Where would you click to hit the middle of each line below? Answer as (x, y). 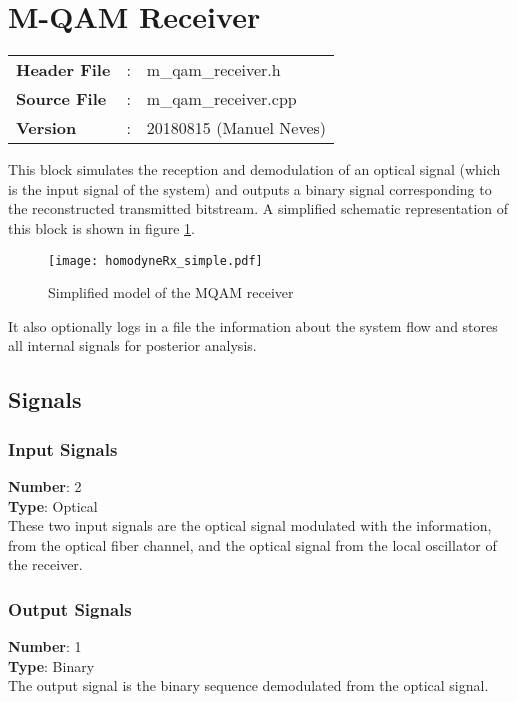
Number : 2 (45, 485)
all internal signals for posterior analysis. (132, 345)
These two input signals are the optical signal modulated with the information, (250, 525)
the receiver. (45, 564)
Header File (63, 70)
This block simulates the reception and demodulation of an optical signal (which (254, 169)
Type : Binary (51, 665)
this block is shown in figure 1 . (101, 227)
